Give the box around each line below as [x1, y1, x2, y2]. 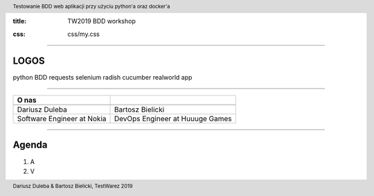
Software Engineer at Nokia [17, 114, 107, 124]
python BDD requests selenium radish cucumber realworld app [12, 73, 193, 81]
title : [12, 17, 27, 26]
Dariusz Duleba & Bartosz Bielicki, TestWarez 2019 [12, 183, 133, 190]
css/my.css [67, 30, 100, 38]
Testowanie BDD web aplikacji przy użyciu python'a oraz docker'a [12, 3, 170, 10]
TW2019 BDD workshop [67, 17, 136, 26]
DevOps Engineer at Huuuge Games [114, 114, 232, 124]
